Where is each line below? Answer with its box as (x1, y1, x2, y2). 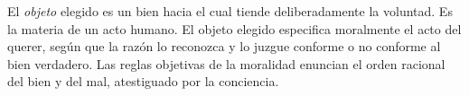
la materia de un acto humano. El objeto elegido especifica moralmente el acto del (7, 19, 462, 38)
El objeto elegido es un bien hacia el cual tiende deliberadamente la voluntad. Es (7, 2, 453, 20)
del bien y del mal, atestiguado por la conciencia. (7, 72, 279, 91)
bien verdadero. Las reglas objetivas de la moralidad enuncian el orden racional (7, 54, 446, 73)
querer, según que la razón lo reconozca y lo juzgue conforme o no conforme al (7, 37, 441, 56)
